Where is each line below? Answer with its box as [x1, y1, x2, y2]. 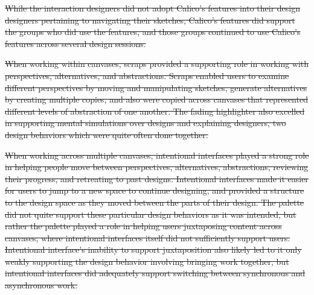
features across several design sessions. [5, 37, 146, 49]
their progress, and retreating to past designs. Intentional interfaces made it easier [5, 172, 309, 185]
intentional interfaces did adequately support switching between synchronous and [5, 267, 306, 279]
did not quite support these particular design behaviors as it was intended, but [5, 208, 296, 220]
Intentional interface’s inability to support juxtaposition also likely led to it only [5, 243, 302, 256]
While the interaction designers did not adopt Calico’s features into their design [5, 2, 301, 14]
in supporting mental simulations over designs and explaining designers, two [5, 116, 286, 129]
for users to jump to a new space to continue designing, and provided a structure [5, 184, 304, 197]
